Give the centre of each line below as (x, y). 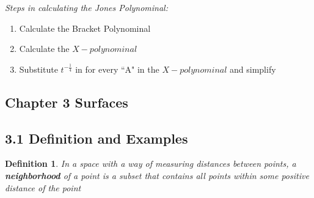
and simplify (253, 69)
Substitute (38, 69)
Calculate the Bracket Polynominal (85, 28)
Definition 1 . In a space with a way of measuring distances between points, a (151, 163)
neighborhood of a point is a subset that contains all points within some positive (157, 175)
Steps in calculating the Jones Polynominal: (86, 7)
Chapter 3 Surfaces (67, 102)
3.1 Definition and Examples (97, 138)
